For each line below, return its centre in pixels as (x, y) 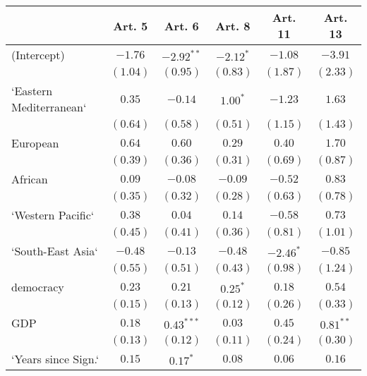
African (30, 179)
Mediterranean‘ (49, 107)
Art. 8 (233, 25)
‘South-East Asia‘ (55, 251)
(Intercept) (38, 55)
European (35, 143)
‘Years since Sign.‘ (55, 359)
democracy (38, 287)
